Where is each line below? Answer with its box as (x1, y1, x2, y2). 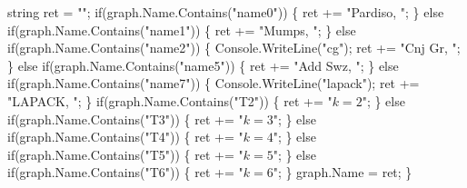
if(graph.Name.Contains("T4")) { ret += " (7, 127, 243, 146)
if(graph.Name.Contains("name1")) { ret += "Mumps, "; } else (7, 20, 356, 39)
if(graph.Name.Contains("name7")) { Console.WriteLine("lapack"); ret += (7, 74, 420, 93)
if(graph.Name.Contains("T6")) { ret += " (7, 163, 243, 182)
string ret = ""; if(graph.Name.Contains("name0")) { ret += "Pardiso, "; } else (7, 3, 444, 21)
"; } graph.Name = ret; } (273, 163, 412, 182)
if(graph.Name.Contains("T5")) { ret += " (7, 144, 243, 163)
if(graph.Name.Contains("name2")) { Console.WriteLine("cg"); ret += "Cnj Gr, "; (7, 38, 461, 57)
